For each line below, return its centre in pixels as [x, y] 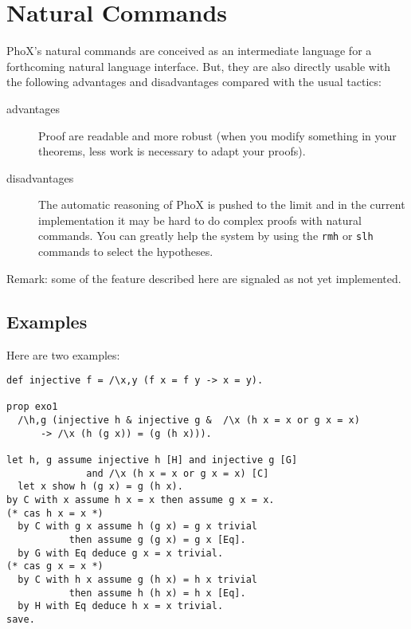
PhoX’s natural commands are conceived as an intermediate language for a [189, 51]
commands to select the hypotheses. [126, 252]
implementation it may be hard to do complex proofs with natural [200, 220]
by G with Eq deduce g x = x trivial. [121, 553]
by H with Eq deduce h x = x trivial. [121, 606]
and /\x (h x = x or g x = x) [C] [178, 473]
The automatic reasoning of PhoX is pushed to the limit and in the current [222, 204]
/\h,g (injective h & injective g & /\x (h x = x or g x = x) [189, 421]
